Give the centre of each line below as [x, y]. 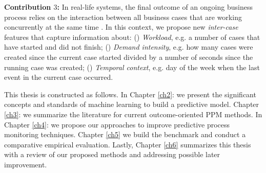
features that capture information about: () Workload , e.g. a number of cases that [132, 37]
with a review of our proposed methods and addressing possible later [112, 154]
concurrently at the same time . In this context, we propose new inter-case [121, 27]
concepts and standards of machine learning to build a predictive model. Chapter [132, 104]
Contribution [28, 7]
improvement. [26, 164]
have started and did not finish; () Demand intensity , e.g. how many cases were [129, 47]
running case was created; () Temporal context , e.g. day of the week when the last [132, 67]
